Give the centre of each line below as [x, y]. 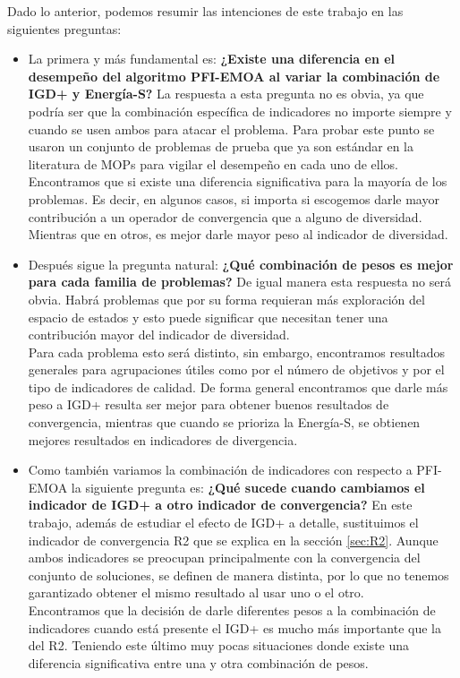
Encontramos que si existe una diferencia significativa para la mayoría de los [238, 181]
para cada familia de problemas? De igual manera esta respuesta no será [239, 282]
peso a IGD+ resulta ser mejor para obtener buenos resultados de [209, 404]
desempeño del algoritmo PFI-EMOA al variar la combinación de [234, 76]
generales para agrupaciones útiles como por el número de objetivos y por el [236, 369]
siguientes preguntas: [64, 28]
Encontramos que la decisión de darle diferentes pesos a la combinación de [232, 610]
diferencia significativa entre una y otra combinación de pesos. [198, 662]
